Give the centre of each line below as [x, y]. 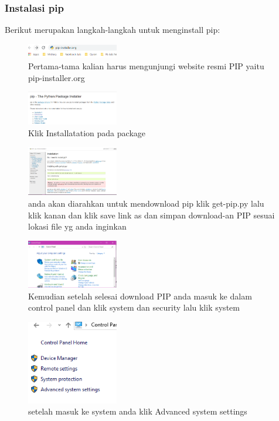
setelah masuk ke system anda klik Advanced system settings [138, 411]
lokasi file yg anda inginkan [77, 226]
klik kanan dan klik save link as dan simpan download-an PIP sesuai [152, 215]
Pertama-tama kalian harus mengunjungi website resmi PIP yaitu [146, 65]
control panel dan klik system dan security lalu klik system [134, 307]
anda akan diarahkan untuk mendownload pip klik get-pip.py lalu [146, 203]
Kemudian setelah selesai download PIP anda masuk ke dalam [140, 296]
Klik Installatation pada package [87, 132]
